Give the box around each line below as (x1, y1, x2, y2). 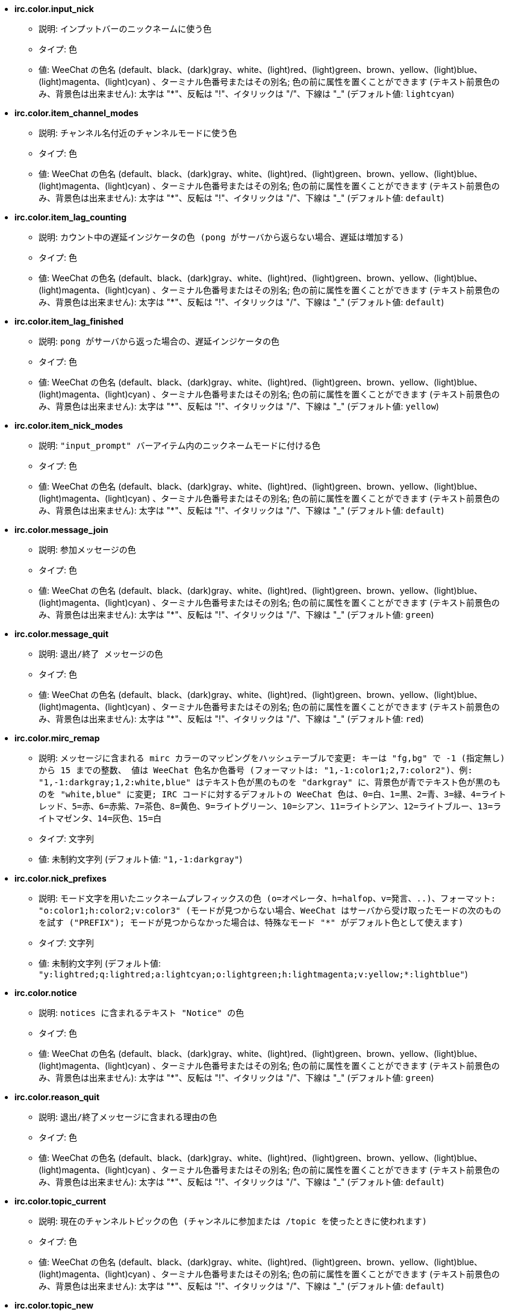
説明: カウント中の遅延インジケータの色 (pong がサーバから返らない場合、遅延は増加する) (39, 232, 405, 242)
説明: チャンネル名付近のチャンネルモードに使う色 (39, 128, 237, 138)
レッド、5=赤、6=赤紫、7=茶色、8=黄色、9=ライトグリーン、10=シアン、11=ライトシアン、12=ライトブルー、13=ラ (39, 802, 502, 811)
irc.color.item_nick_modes (14, 420, 123, 431)
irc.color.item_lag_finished (14, 316, 123, 326)
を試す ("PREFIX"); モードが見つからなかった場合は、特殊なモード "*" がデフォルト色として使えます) (39, 918, 464, 927)
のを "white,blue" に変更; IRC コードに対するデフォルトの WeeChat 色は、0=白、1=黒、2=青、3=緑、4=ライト (39, 789, 506, 799)
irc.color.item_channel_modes (14, 108, 138, 118)
